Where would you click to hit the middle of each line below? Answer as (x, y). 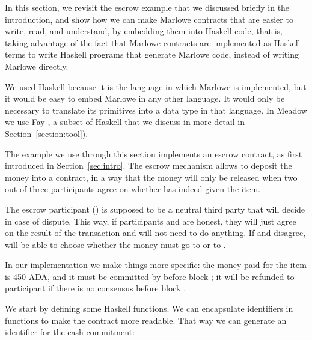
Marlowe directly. (37, 66)
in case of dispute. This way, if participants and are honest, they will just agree (151, 221)
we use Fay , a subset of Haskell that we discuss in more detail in (125, 122)
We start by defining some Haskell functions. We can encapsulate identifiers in (149, 308)
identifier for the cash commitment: (70, 332)
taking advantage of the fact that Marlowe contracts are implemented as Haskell (153, 42)
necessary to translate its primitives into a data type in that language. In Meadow (156, 110)
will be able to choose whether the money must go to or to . (115, 244)
